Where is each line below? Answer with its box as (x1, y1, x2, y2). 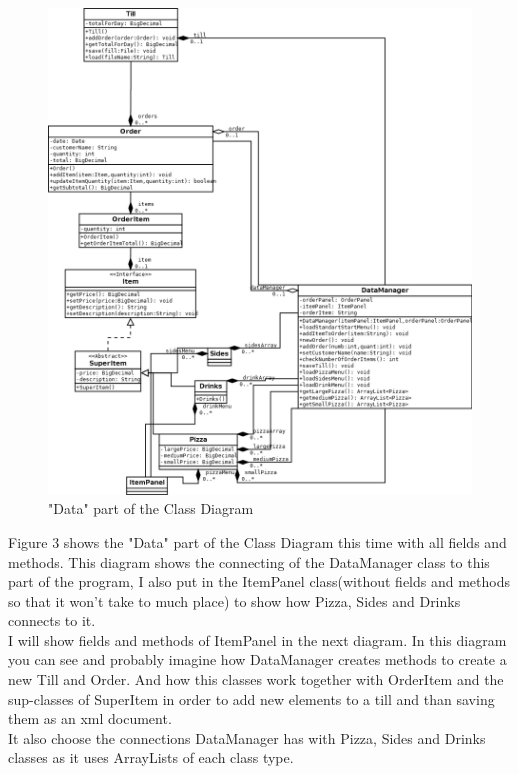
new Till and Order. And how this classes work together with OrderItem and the (8, 669, 504, 690)
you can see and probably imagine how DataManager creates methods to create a (8, 649, 507, 670)
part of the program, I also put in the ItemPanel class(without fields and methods (8, 571, 510, 592)
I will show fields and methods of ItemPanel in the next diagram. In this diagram (8, 629, 507, 650)
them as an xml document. (8, 708, 172, 729)
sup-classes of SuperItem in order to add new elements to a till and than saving (8, 688, 495, 709)
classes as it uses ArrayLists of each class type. (8, 747, 294, 768)
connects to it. (8, 610, 96, 631)
